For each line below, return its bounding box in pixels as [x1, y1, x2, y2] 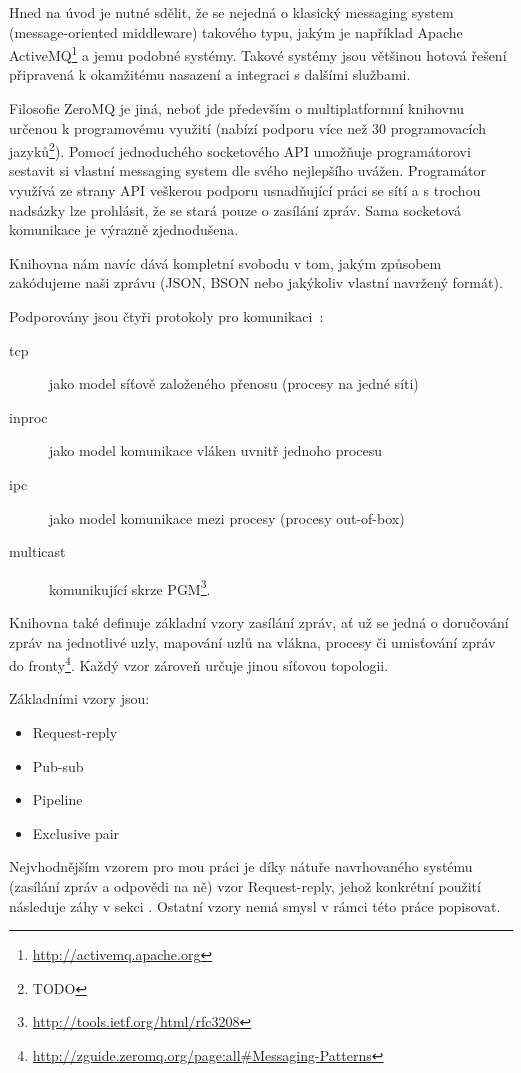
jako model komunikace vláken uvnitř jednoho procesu [49, 440, 383, 461]
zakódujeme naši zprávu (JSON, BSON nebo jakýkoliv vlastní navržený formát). [9, 272, 503, 293]
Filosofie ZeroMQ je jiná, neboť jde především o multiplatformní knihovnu [9, 98, 465, 119]
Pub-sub [32, 755, 84, 776]
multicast [9, 541, 66, 562]
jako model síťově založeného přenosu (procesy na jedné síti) [49, 373, 419, 394]
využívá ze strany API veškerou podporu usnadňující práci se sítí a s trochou [9, 180, 481, 201]
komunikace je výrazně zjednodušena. [9, 219, 239, 240]
